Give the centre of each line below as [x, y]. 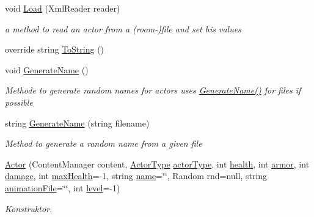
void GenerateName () [47, 69]
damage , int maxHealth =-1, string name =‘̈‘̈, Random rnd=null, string [136, 176]
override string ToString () [55, 49]
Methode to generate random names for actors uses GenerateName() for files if [153, 90]
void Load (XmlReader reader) [63, 8]
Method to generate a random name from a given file [104, 143]
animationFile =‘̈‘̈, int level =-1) [63, 187]
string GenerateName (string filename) [77, 123]
